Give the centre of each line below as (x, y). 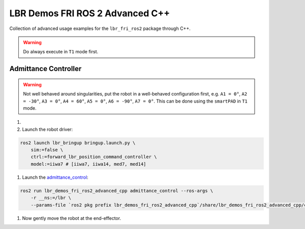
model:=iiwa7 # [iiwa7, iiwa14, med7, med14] (88, 164)
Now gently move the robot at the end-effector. (72, 218)
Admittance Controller (45, 69)
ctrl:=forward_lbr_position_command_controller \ (94, 157)
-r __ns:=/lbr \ (51, 198)
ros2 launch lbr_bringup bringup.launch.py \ (78, 143)
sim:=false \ (47, 150)
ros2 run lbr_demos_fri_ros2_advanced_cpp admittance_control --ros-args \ (117, 191)
